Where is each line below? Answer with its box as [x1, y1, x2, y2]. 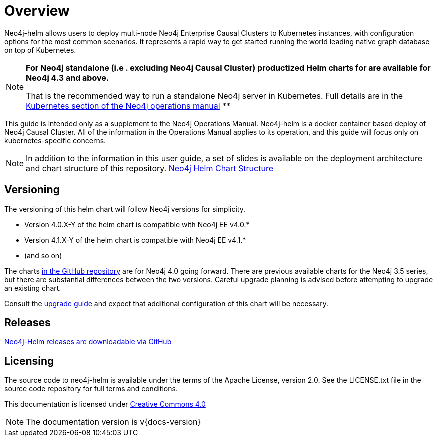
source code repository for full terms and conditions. [4, 384, 178, 393]
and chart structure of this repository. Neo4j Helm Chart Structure [26, 163, 273, 173]
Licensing [4, 354, 54, 367]
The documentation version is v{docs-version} [26, 417, 201, 427]
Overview [4, 2, 70, 19]
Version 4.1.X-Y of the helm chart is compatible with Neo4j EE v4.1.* [24, 235, 246, 244]
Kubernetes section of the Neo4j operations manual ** [26, 100, 231, 111]
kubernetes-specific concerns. [4, 136, 106, 145]
